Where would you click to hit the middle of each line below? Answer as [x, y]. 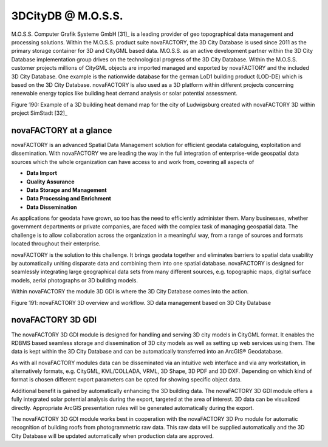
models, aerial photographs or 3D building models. [75, 280]
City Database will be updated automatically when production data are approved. [113, 436]
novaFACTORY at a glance [62, 130]
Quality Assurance [51, 182]
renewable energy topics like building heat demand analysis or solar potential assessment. [125, 94]
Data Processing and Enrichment [69, 199]
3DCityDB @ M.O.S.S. [67, 16]
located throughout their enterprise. [56, 244]
